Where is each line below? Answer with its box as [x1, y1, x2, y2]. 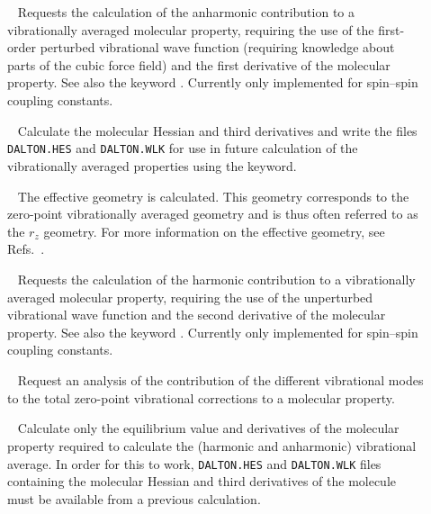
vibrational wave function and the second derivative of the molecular [7, 305, 386, 324]
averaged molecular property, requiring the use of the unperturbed [7, 287, 373, 306]
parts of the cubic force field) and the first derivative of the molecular [7, 55, 391, 74]
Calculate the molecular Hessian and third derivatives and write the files [17, 121, 418, 140]
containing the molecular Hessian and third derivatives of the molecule [7, 472, 397, 491]
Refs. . [7, 239, 45, 258]
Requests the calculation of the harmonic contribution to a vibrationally [17, 269, 416, 288]
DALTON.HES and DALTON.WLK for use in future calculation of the [7, 139, 358, 158]
